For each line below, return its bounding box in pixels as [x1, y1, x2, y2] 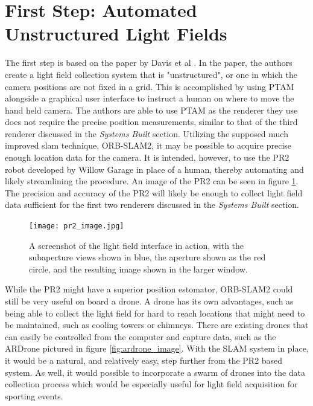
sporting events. [5, 389, 63, 402]
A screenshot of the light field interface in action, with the [29, 239, 244, 251]
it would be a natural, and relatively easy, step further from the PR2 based [5, 354, 283, 367]
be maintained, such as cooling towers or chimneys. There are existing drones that [5, 318, 309, 331]
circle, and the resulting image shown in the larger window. [29, 262, 248, 275]
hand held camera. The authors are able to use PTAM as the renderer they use [5, 103, 298, 116]
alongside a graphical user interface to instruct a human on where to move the [5, 92, 294, 105]
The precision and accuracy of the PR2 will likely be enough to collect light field [5, 186, 303, 199]
